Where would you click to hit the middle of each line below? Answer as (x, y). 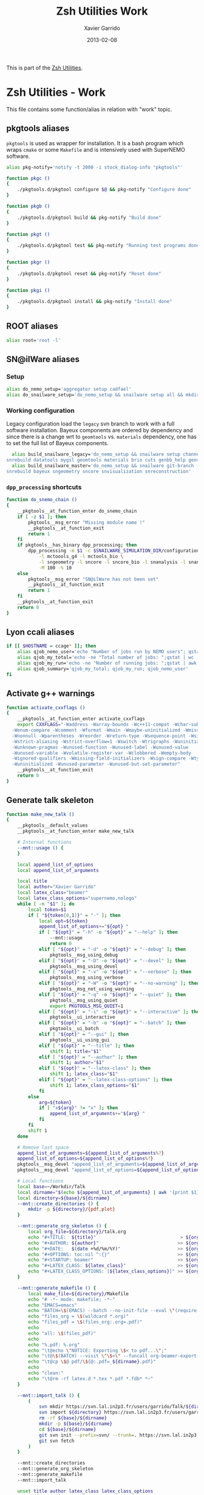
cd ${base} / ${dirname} (67, 1429)
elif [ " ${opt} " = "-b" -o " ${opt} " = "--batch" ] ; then (112, 1023)
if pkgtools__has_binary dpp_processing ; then (77, 545)
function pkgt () (28, 234)
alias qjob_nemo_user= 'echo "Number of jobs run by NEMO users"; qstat (110, 652)
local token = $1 (47, 910)
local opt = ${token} (63, 921)
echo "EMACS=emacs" (53, 1305)
